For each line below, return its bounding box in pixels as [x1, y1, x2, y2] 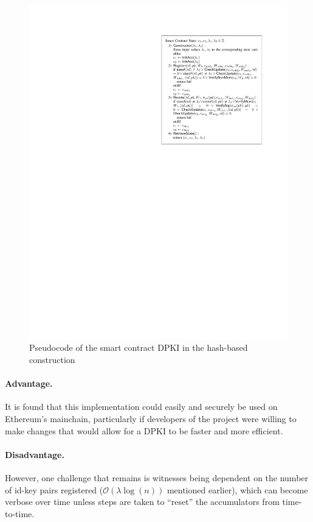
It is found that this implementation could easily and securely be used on [5, 400, 278, 413]
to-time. [5, 507, 35, 520]
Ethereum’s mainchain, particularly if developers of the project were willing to [5, 412, 297, 425]
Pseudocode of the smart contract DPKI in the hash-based [29, 341, 248, 354]
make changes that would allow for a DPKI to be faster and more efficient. [5, 424, 283, 437]
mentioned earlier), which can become [167, 483, 308, 496]
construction [29, 353, 75, 366]
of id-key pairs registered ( [5, 483, 103, 496]
